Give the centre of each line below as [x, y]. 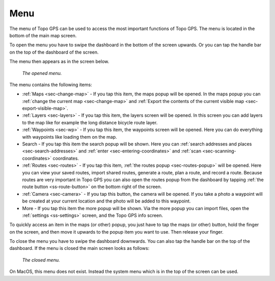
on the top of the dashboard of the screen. [54, 52]
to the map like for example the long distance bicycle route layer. [90, 122]
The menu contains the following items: [51, 85]
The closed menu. [41, 260]
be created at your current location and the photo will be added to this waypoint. [106, 201]
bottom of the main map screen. [43, 35]
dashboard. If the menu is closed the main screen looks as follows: [79, 248]
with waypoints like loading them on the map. [70, 137]
